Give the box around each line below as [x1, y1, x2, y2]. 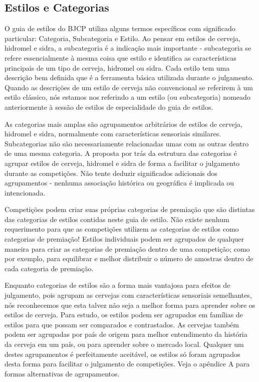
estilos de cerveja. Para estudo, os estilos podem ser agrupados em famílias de [5, 309, 243, 320]
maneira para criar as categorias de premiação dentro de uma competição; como [5, 243, 250, 254]
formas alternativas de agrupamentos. [5, 368, 120, 378]
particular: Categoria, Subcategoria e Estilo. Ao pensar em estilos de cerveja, [5, 33, 240, 43]
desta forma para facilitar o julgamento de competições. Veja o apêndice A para [5, 358, 250, 369]
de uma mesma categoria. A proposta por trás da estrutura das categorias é [5, 148, 237, 158]
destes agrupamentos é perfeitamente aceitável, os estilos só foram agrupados [5, 348, 240, 359]
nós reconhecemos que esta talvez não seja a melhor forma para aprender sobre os [5, 299, 255, 310]
